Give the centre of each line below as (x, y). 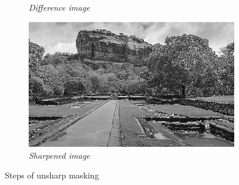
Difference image (59, 7)
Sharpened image (59, 155)
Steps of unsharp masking (52, 175)
